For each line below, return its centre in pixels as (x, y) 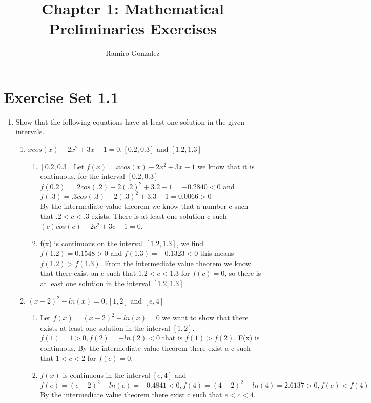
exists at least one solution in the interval (105, 327)
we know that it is (226, 166)
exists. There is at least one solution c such (159, 216)
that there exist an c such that (88, 273)
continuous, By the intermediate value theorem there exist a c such (145, 348)
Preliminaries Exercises (133, 28)
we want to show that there (205, 318)
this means (217, 253)
